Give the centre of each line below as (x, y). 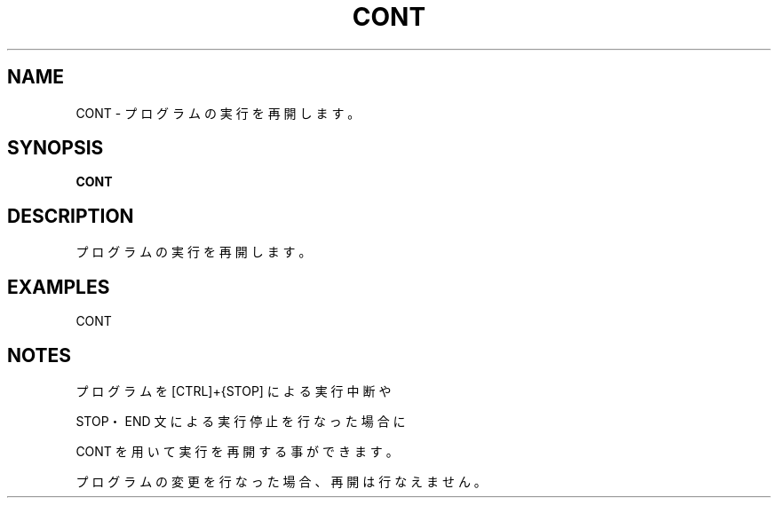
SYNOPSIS (56, 148)
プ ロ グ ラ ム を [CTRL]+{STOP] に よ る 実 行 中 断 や (234, 391)
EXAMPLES (59, 287)
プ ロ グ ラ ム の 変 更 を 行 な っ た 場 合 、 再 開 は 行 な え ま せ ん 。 (281, 481)
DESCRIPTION (71, 216)
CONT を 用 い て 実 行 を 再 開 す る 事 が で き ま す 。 (237, 451)
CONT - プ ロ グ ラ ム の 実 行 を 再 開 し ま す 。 (218, 113)
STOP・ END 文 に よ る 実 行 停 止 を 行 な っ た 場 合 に (241, 421)
